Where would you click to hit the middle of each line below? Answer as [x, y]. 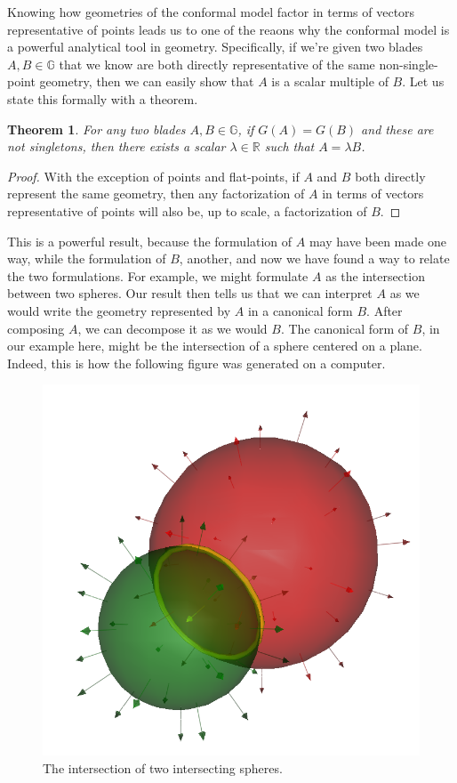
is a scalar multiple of [330, 81]
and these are [397, 129]
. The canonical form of [345, 328]
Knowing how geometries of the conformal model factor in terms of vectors [211, 12]
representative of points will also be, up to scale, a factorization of [187, 210]
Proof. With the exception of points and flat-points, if [153, 176]
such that [289, 146]
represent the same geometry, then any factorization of [156, 194]
